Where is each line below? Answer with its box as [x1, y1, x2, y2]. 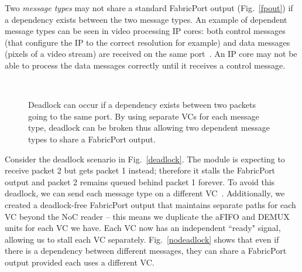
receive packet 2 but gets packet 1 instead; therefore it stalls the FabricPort [5, 164, 276, 176]
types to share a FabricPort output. [28, 132, 156, 145]
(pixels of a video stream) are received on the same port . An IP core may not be [5, 47, 297, 60]
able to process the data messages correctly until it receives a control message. [5, 59, 286, 71]
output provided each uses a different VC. [5, 256, 155, 268]
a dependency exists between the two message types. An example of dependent [5, 13, 287, 25]
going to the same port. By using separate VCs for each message [28, 110, 259, 122]
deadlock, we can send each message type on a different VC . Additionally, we [5, 187, 285, 199]
